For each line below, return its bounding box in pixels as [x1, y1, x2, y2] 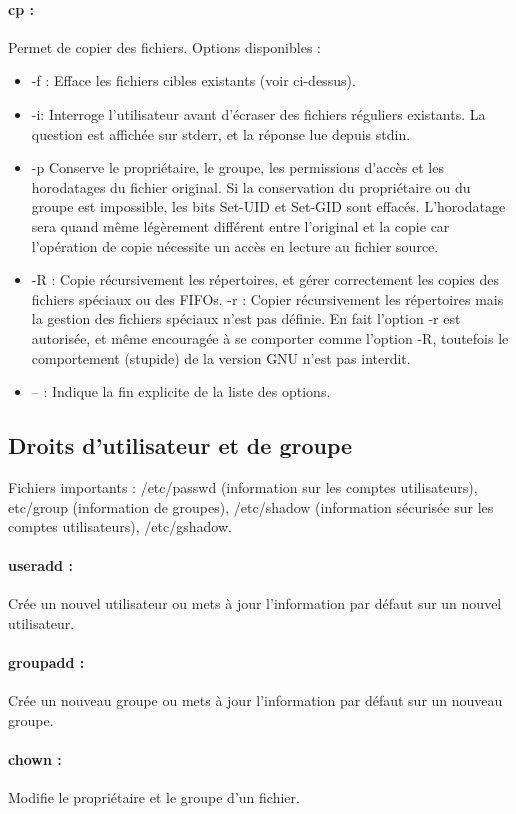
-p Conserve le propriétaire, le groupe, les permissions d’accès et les [31, 157, 444, 178]
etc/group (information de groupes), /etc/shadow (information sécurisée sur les [8, 496, 494, 517]
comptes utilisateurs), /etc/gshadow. [8, 516, 232, 537]
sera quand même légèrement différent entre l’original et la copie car [31, 215, 450, 236]
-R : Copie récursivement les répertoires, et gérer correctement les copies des [31, 269, 499, 290]
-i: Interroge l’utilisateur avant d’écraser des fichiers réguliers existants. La [31, 103, 486, 124]
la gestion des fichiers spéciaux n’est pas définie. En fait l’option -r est [31, 308, 461, 329]
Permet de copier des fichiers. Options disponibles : [8, 36, 321, 57]
